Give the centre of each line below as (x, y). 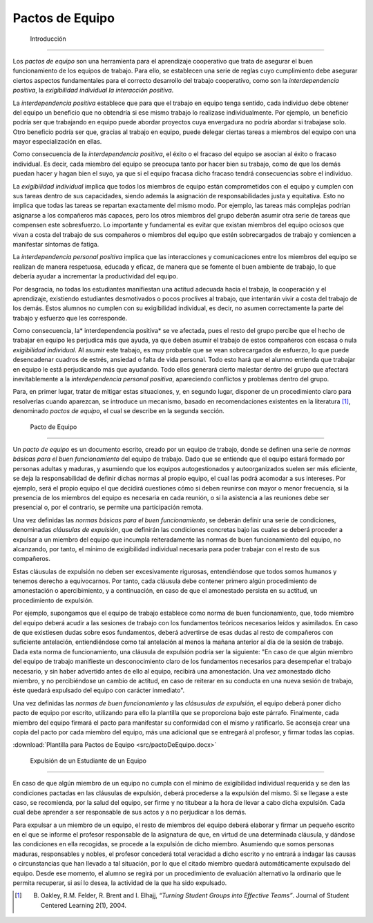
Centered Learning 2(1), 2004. (84, 905)
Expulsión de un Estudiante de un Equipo (88, 761)
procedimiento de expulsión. (53, 600)
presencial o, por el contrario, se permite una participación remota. (108, 507)
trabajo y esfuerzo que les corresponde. (70, 318)
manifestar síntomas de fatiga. (56, 244)
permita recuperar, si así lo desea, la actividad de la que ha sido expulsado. (120, 883)
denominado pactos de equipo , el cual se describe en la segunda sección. (118, 411)
